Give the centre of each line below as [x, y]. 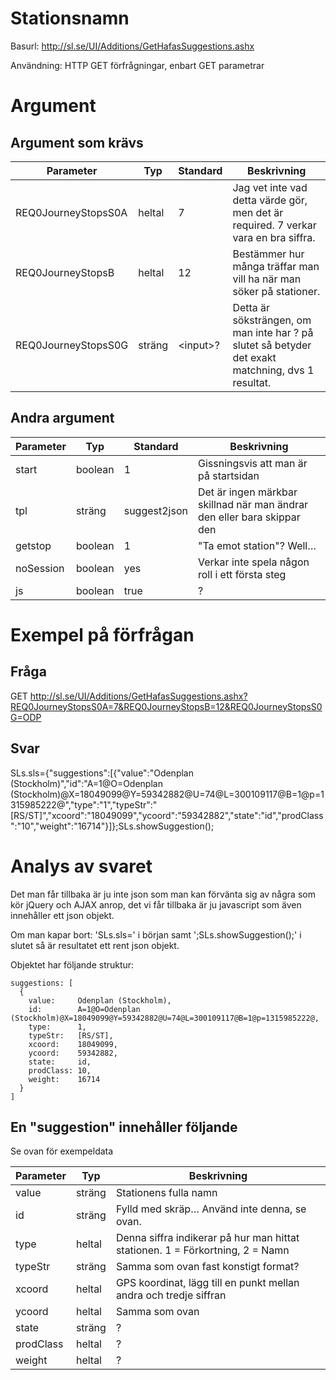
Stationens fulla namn [166, 1193]
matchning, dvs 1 [273, 370]
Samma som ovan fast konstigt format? [207, 1267]
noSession [40, 568]
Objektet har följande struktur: [72, 964]
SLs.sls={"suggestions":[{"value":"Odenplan [102, 773]
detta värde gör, [270, 200]
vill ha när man [267, 279]
